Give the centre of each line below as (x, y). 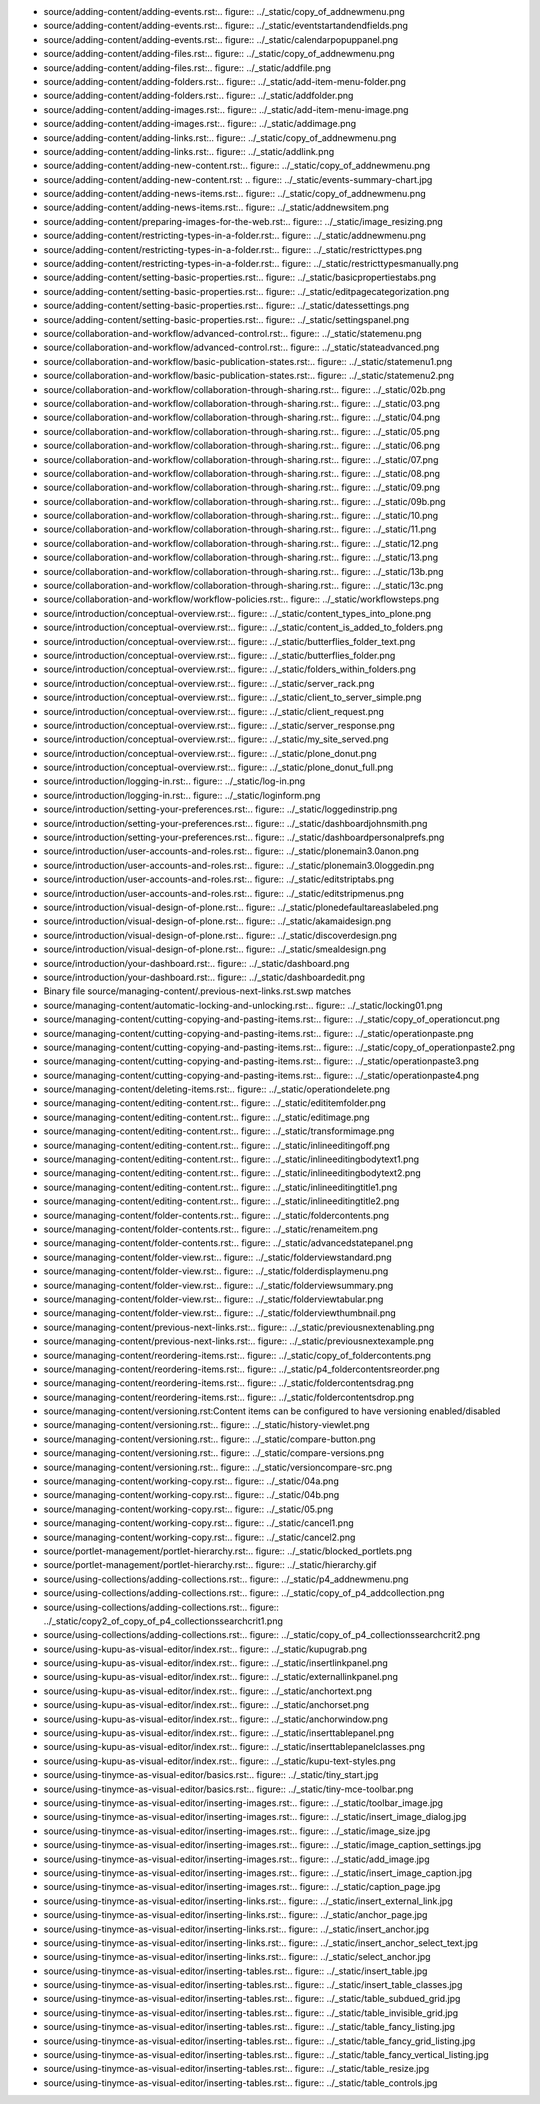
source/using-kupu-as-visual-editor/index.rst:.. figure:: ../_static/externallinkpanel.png (221, 1677)
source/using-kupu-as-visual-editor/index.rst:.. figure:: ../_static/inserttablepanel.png (219, 1733)
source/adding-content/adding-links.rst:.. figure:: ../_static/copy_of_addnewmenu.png (220, 137)
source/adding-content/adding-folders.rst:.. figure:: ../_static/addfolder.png (198, 96)
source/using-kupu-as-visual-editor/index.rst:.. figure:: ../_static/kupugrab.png (205, 1649)
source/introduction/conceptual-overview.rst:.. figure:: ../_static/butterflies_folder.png (219, 655)
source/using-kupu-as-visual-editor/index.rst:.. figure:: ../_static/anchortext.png (208, 1691)
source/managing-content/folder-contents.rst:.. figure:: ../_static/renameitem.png (211, 1229)
